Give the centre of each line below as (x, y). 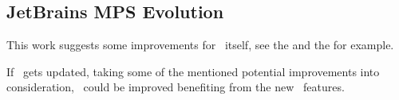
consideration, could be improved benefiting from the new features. (176, 87)
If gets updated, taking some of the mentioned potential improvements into (193, 71)
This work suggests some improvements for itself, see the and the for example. (200, 45)
